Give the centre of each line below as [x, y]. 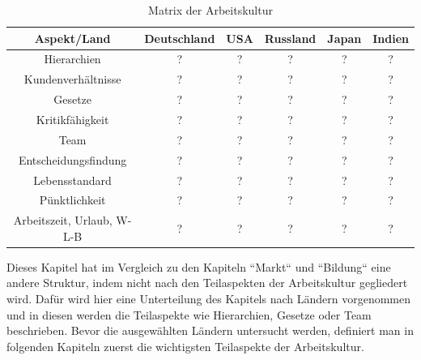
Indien [391, 38]
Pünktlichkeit [72, 200]
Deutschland [180, 38]
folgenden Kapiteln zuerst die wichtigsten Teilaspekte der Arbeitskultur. [185, 346]
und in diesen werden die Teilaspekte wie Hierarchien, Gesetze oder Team [189, 314]
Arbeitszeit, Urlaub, [63, 220]
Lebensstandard [72, 180]
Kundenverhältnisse [72, 79]
